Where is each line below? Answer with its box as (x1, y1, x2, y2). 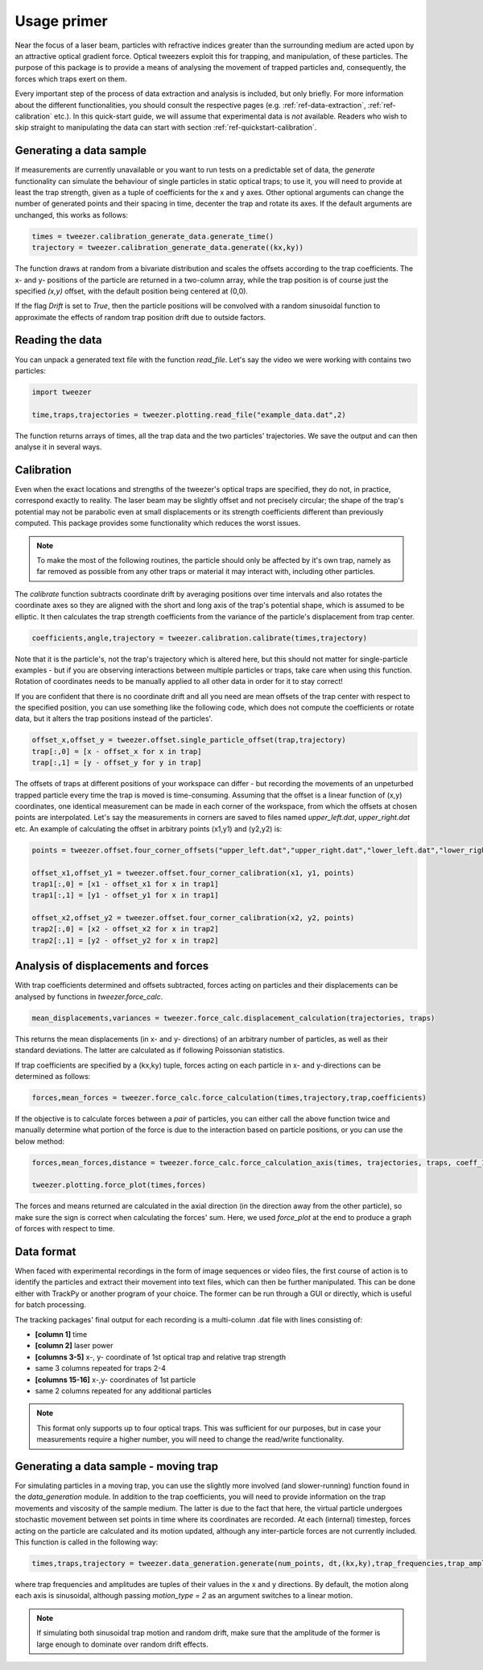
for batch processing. (14, 1300, 86, 1310)
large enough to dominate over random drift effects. (36, 1639, 208, 1649)
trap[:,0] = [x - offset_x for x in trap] (31, 747, 202, 756)
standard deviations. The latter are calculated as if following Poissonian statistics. (14, 1045, 285, 1056)
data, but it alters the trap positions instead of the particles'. (14, 714, 213, 723)
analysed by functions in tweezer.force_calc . (14, 992, 163, 1002)
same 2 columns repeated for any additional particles (35, 1386, 213, 1395)
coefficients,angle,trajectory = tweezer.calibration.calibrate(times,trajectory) (31, 633, 368, 643)
